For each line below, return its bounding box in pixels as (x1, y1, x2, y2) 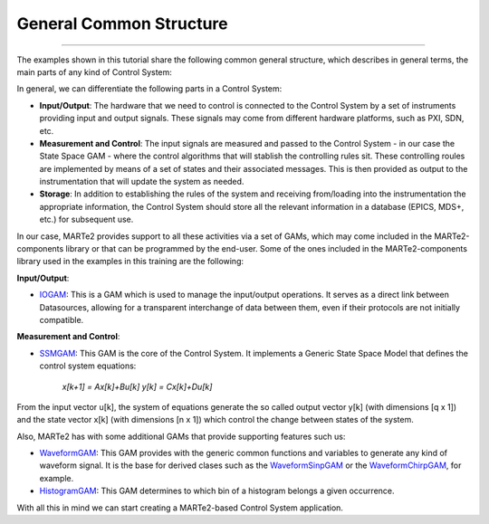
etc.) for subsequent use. (39, 214, 134, 225)
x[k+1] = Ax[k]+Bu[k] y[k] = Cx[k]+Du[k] (62, 381, 213, 392)
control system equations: (39, 360, 137, 371)
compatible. (39, 314, 84, 325)
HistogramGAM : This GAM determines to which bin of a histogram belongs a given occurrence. (39, 485, 395, 497)
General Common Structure (16, 14, 228, 33)
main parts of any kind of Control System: (16, 66, 172, 77)
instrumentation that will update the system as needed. (39, 176, 244, 187)
